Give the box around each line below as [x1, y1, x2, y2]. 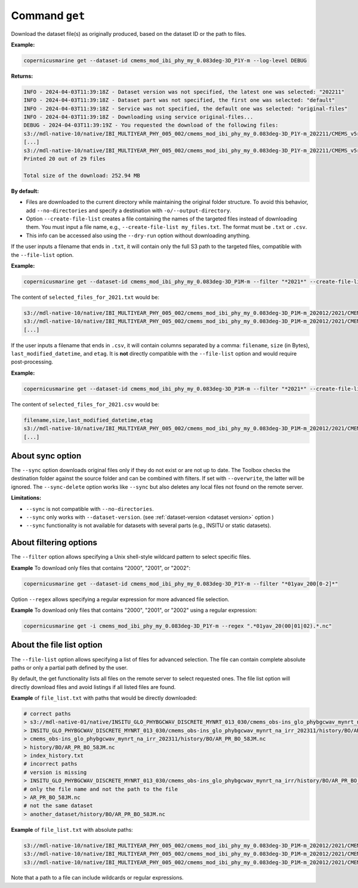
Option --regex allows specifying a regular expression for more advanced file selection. [11, 595, 230, 603]
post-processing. [11, 359, 54, 366]
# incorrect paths [23, 761, 78, 767]
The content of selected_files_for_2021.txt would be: [11, 293, 160, 301]
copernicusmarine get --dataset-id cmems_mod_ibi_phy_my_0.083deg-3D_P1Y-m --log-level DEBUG [23, 57, 307, 64]
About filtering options [11, 538, 98, 548]
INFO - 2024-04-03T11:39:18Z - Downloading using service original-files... [23, 114, 254, 121]
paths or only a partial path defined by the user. [11, 664, 128, 671]
